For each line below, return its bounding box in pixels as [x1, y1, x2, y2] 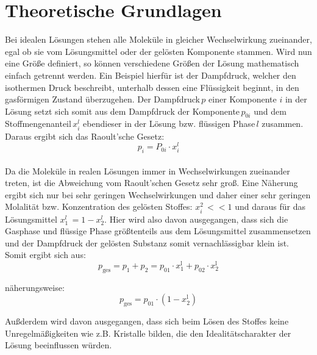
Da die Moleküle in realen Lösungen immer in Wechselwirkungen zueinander [5, 164, 290, 177]
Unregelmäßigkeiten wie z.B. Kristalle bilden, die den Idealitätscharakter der [5, 326, 291, 339]
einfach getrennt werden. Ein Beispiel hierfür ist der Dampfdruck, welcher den [5, 68, 296, 81]
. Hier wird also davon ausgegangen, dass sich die [104, 212, 288, 225]
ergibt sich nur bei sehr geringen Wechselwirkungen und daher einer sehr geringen [5, 188, 311, 201]
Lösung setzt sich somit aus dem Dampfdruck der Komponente [5, 104, 240, 117]
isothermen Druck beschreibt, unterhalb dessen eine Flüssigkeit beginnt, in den [5, 81, 299, 93]
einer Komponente [208, 93, 277, 106]
